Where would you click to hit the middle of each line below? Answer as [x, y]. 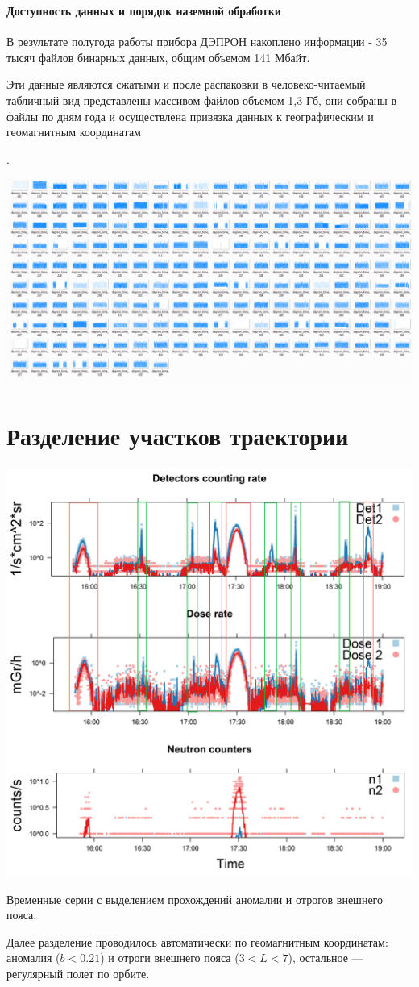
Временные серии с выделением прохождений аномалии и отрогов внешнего [195, 899]
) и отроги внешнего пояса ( [170, 958]
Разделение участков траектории [178, 435]
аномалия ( [33, 958]
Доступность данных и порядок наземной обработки [144, 10]
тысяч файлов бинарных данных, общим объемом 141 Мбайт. [158, 57]
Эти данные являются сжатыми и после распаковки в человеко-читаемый [186, 84]
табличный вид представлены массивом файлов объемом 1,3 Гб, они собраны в [202, 100]
